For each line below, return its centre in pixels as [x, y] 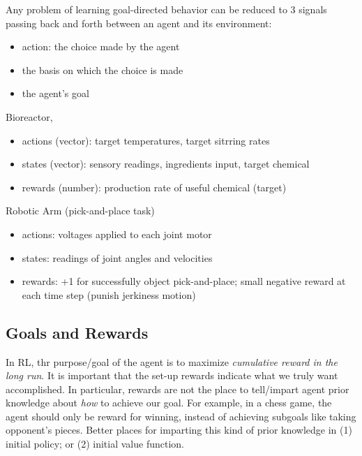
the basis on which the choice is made [103, 69]
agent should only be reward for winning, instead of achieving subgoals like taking [181, 416]
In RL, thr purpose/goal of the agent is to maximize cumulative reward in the [172, 361]
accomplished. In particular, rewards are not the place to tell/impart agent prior [178, 389]
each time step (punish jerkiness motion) [109, 294]
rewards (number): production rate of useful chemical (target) [154, 187]
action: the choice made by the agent [101, 46]
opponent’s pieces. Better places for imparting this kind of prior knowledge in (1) [179, 430]
